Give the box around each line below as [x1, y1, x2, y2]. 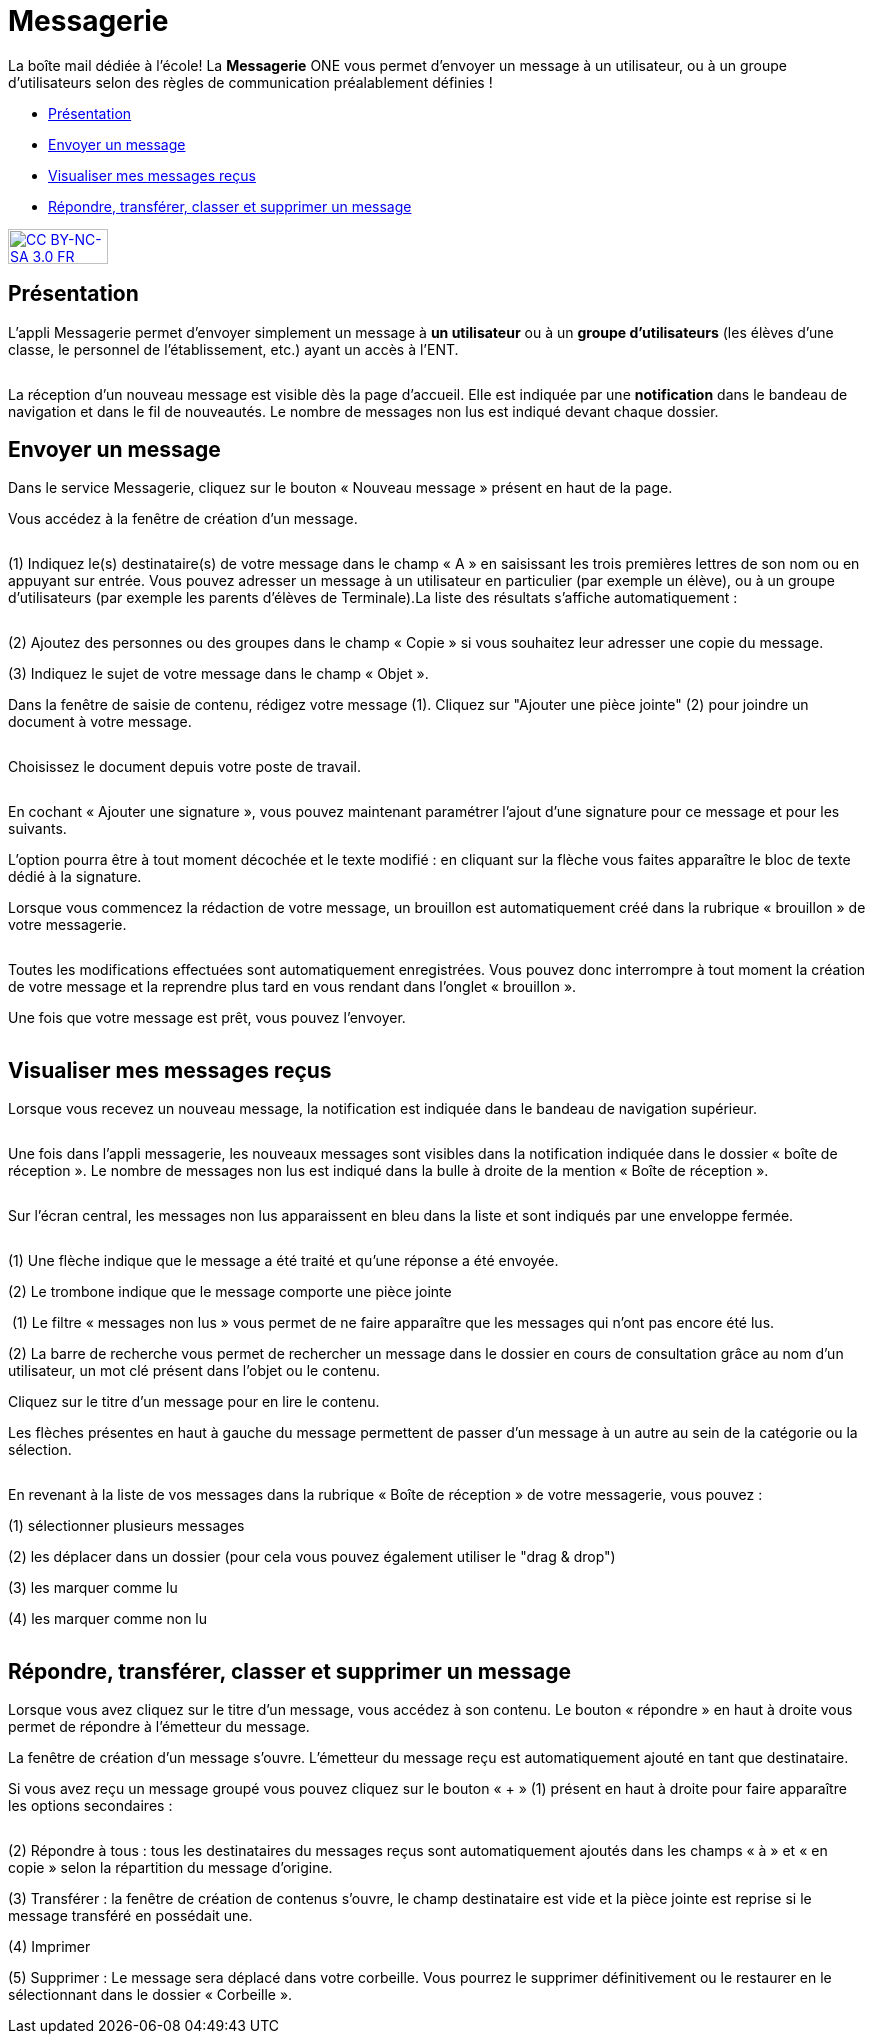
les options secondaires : [8, 1797, 173, 1815]
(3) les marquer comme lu [8, 1579, 178, 1597]
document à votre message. [8, 713, 192, 731]
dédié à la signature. [8, 868, 142, 886]
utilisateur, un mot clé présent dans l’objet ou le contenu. [8, 1362, 380, 1380]
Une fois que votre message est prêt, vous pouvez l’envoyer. [8, 1009, 406, 1027]
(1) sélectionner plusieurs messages [8, 1517, 245, 1535]
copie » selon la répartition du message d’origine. [8, 1859, 333, 1877]
